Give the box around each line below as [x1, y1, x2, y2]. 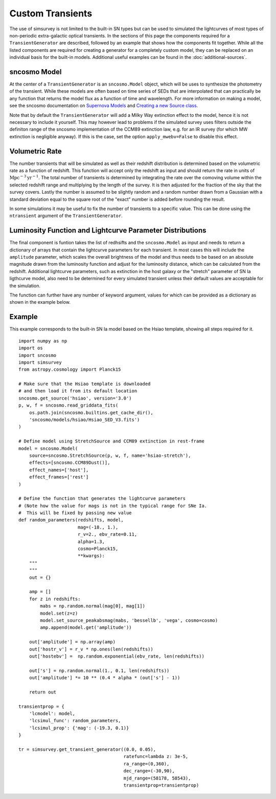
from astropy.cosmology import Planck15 [18, 367, 121, 372]
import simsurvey [18, 359, 62, 365]
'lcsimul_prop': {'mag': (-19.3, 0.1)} [29, 725, 129, 731]
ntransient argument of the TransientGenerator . [9, 213, 123, 219]
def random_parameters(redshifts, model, [18, 517, 124, 523]
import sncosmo [18, 352, 57, 358]
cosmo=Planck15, [77, 546, 119, 552]
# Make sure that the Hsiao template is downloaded [18, 381, 151, 387]
